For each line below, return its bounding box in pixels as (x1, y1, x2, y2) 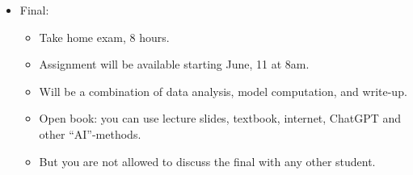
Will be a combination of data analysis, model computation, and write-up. (39, 82, 407, 99)
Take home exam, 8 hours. (39, 28, 170, 45)
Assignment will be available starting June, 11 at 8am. (39, 56, 310, 73)
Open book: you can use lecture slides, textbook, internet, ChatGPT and (39, 110, 402, 127)
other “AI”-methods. (39, 125, 141, 142)
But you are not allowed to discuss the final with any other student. (39, 152, 376, 169)
